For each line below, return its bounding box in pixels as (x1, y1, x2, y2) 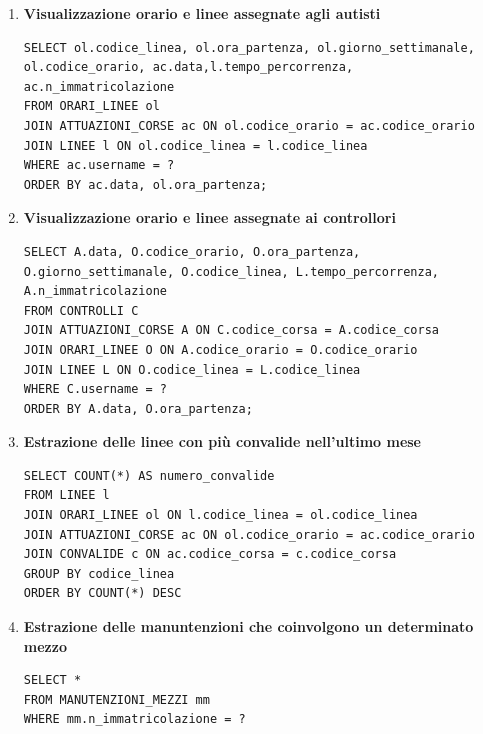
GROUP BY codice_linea (23, 566, 175, 581)
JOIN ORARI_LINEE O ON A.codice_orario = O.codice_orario (23, 342, 418, 357)
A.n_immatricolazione (23, 284, 167, 299)
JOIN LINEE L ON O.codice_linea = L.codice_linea (23, 362, 361, 377)
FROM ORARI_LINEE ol (23, 99, 160, 114)
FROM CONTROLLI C (23, 303, 139, 318)
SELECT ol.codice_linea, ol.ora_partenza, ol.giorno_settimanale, (23, 40, 475, 55)
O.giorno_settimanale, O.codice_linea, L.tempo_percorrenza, (23, 264, 440, 279)
